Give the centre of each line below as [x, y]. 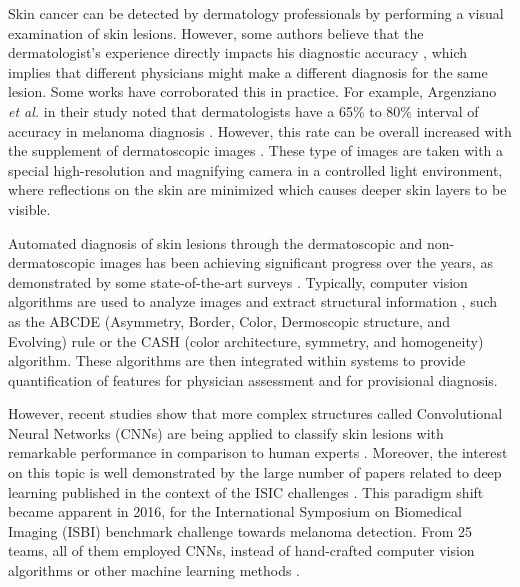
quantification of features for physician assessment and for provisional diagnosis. [253, 379]
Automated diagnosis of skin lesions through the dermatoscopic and [215, 242]
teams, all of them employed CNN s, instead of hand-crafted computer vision [241, 550]
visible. [29, 208]
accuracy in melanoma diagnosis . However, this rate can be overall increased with [260, 130]
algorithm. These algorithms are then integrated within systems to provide [237, 360]
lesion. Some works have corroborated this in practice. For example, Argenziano [252, 91]
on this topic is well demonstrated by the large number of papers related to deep [255, 472]
